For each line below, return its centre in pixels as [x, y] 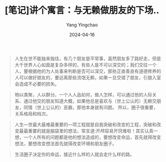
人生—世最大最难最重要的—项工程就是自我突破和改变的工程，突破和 [86, 124]
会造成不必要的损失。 [37, 84]
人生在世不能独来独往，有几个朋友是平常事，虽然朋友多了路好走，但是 [88, 58]
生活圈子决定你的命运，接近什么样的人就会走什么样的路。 [74, 154]
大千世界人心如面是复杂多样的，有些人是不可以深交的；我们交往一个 [86, 64]
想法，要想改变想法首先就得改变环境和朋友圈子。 [66, 143]
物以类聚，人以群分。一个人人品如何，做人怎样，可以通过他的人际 [83, 94]
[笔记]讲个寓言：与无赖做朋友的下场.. [82, 10]
